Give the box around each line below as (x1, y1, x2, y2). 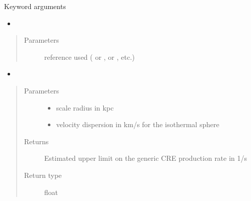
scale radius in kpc (56, 102, 114, 113)
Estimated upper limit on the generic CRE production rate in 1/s (44, 153, 247, 163)
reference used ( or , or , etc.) (44, 51, 135, 62)
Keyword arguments (4, 1, 66, 11)
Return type (24, 169, 62, 180)
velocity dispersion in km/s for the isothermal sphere (56, 119, 219, 130)
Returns (24, 136, 49, 146)
